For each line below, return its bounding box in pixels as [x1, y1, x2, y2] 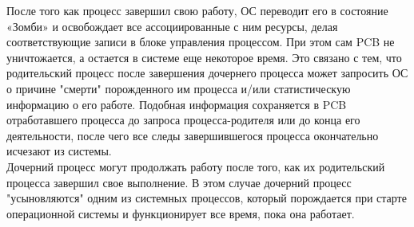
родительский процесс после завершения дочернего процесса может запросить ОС [6, 65, 408, 81]
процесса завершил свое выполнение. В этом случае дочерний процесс [6, 174, 352, 190]
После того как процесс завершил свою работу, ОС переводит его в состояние [6, 2, 388, 18]
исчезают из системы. [6, 143, 112, 159]
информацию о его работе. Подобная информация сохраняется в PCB [6, 96, 347, 112]
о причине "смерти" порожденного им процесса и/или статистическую [6, 80, 351, 96]
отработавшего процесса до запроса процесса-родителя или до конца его [6, 112, 360, 128]
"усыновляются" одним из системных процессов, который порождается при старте [6, 190, 407, 206]
